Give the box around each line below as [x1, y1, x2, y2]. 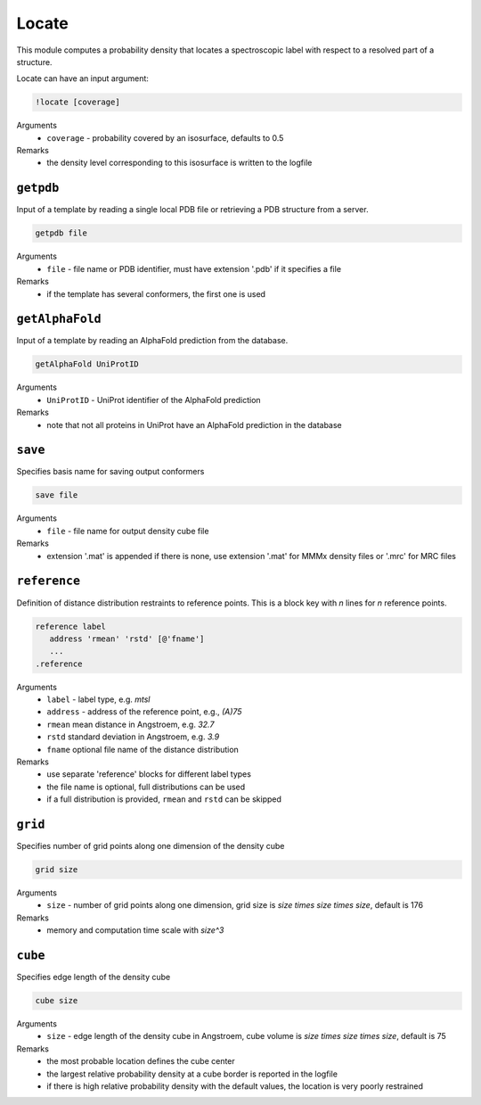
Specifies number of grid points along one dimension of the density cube [16, 841, 285, 852]
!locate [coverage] [35, 97, 120, 107]
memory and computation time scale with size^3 [46, 925, 224, 936]
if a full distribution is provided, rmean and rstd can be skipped [46, 794, 282, 804]
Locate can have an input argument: [16, 73, 149, 84]
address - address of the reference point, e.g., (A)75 [46, 706, 242, 717]
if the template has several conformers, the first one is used [46, 288, 266, 299]
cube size [35, 995, 78, 1006]
